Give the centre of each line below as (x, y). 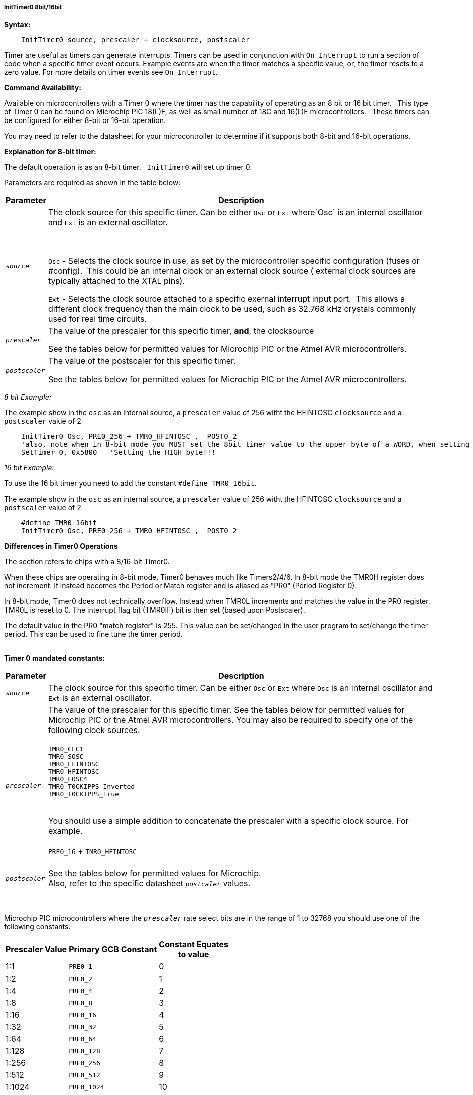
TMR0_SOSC (66, 757)
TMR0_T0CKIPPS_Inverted (91, 787)
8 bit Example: (28, 397)
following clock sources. (94, 730)
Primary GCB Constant (113, 950)
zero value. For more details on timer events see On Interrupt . (111, 72)
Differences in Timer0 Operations (61, 546)
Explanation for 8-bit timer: (50, 152)
